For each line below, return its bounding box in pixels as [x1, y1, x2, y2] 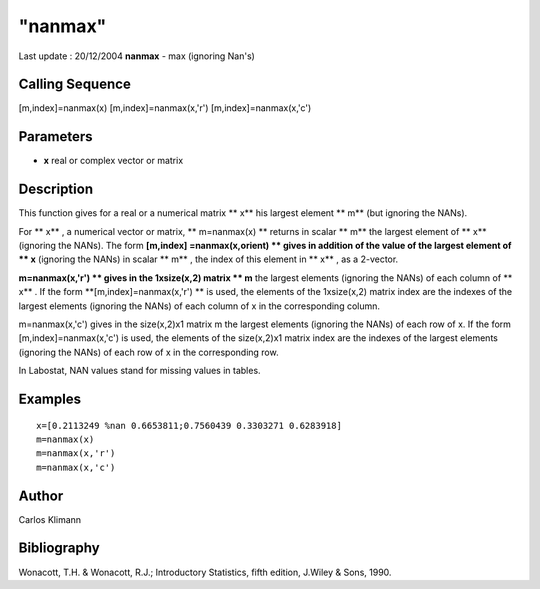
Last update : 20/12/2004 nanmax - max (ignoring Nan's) [18, 50, 255, 62]
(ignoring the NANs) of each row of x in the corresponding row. [18, 346, 279, 358]
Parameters [18, 128, 93, 145]
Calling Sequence [18, 76, 132, 93]
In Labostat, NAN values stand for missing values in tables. [18, 365, 261, 377]
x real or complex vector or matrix [43, 155, 184, 167]
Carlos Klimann [18, 513, 82, 525]
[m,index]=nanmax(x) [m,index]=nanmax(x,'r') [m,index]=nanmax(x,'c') [18, 102, 312, 114]
